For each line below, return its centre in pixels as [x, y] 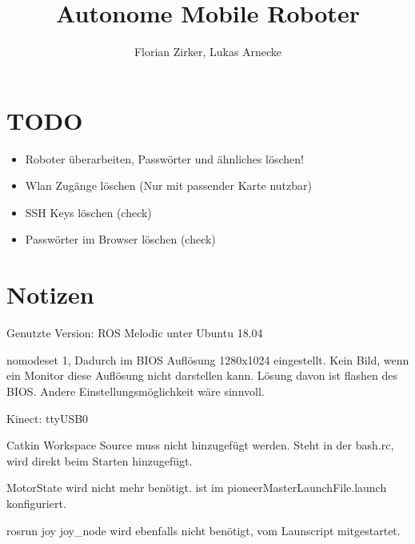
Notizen [50, 294]
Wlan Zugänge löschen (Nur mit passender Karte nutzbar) [168, 185]
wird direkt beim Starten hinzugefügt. [100, 460]
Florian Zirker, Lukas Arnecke [208, 52]
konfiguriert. [36, 503]
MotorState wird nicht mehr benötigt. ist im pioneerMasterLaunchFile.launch [197, 488]
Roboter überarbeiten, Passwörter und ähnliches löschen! [164, 158]
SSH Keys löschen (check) [88, 212]
